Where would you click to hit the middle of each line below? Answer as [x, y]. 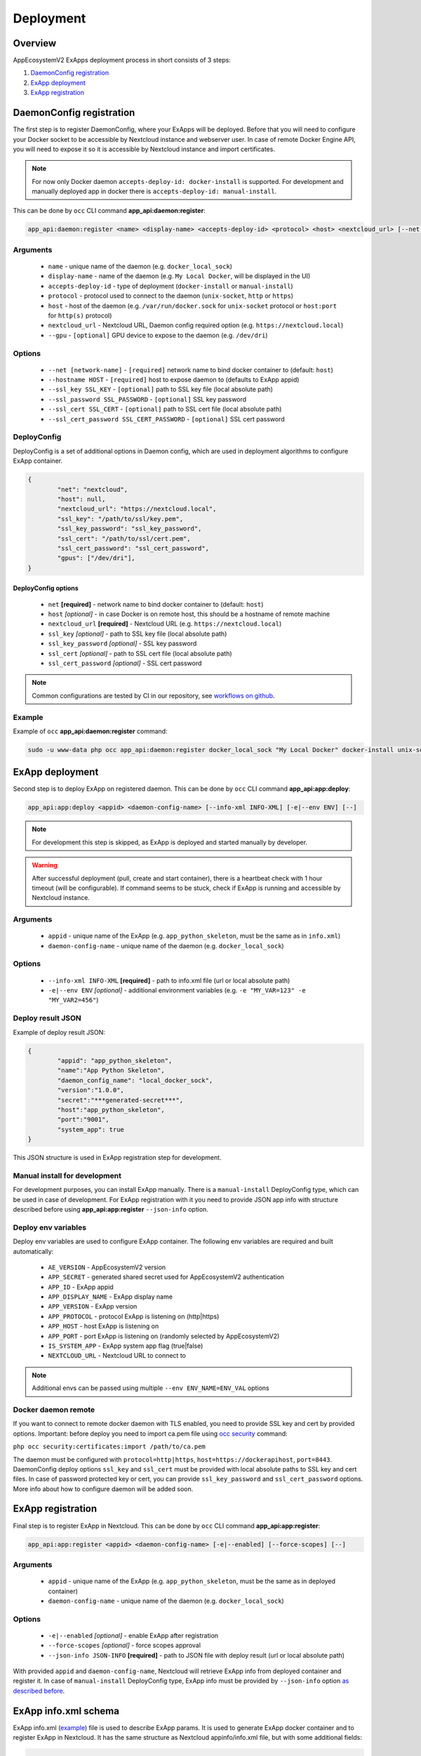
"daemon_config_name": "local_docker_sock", [135, 1080]
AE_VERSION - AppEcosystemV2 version [107, 1267]
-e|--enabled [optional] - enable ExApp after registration [133, 1635]
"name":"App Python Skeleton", [111, 1070]
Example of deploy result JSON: [59, 1032]
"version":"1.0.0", [91, 1090]
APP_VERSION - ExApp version [93, 1306]
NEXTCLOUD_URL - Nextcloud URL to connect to [117, 1356]
